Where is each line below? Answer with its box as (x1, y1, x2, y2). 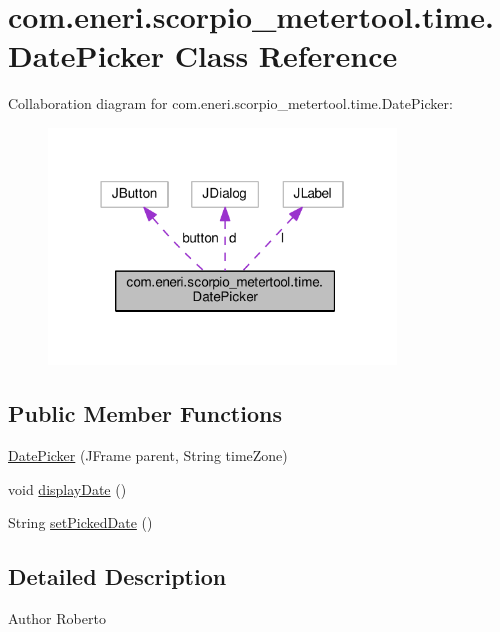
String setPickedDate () (8, 512, 153, 533)
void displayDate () (8, 478, 127, 499)
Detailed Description (8, 561, 227, 592)
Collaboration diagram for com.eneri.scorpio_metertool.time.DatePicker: (8, 93, 453, 114)
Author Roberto (8, 608, 106, 629)
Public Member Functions (8, 398, 282, 429)
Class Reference (174, 35, 398, 76)
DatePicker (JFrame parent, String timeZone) (8, 445, 288, 466)
